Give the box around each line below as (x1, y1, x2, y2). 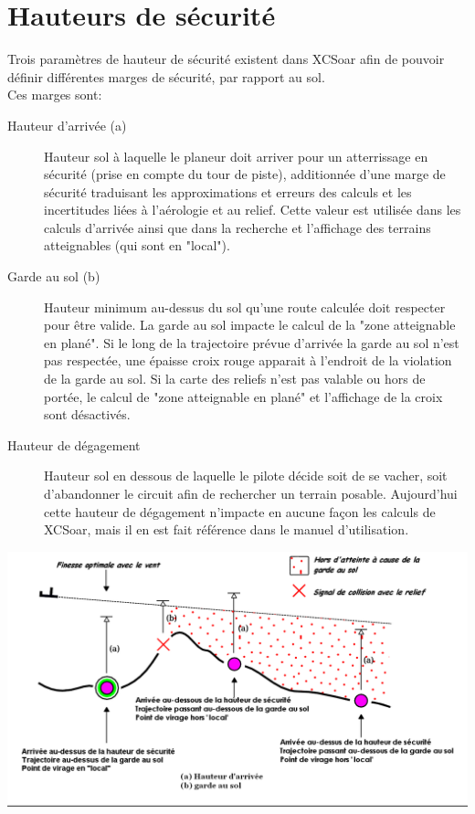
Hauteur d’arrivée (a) (7, 115, 127, 134)
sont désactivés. (44, 405, 131, 424)
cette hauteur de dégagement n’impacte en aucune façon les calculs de (44, 502, 436, 521)
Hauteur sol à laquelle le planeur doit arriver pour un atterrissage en (44, 146, 428, 165)
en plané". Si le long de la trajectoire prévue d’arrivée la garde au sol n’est (44, 333, 459, 352)
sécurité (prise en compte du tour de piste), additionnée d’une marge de (44, 164, 446, 184)
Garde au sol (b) (7, 267, 100, 286)
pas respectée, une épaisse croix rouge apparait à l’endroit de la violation (44, 351, 452, 370)
